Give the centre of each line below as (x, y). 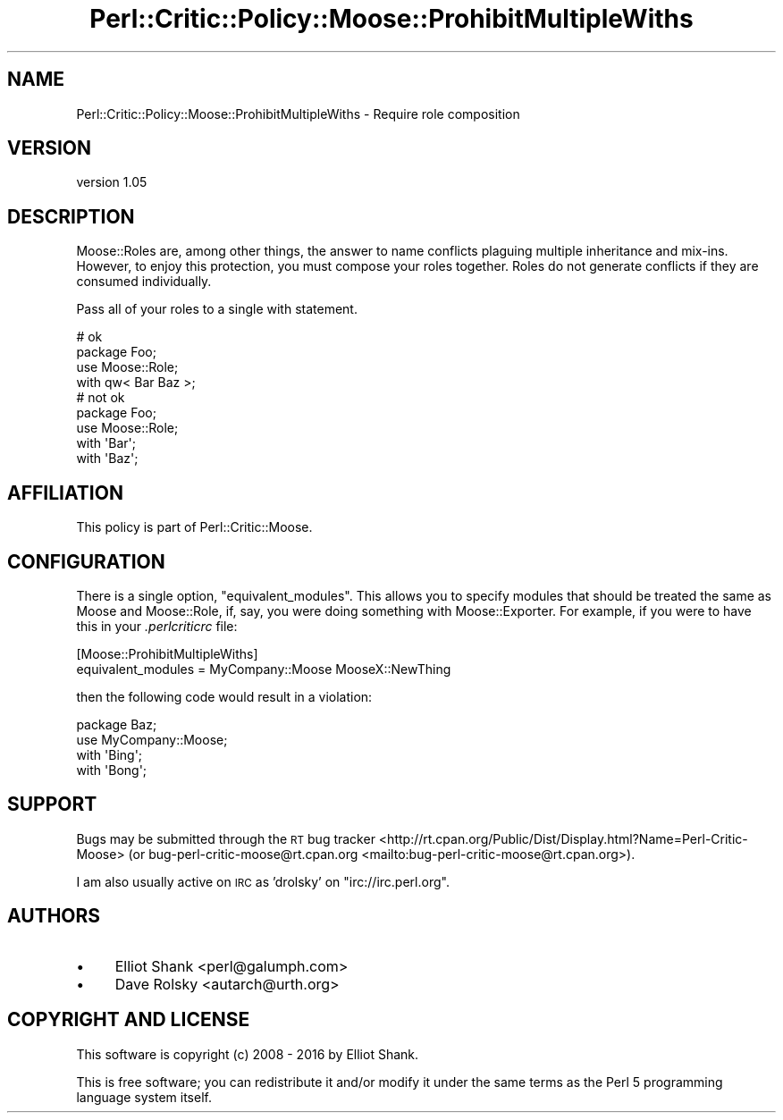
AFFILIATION (65, 493)
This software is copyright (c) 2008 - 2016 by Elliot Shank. (248, 1054)
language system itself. (144, 1097)
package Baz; (117, 724)
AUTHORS (54, 916)
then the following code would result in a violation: (224, 696)
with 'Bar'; (106, 443)
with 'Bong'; (112, 770)
